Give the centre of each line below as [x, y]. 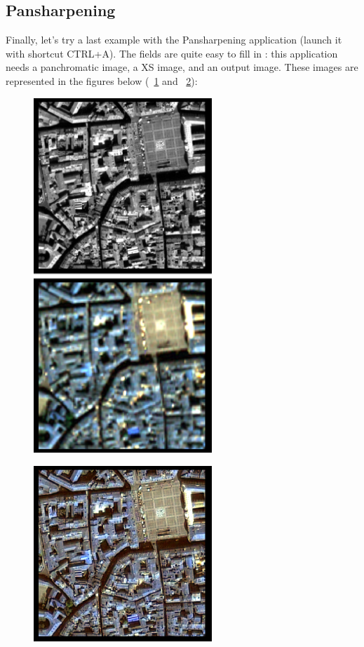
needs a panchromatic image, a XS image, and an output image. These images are [182, 67]
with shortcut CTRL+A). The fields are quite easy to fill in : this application [172, 53]
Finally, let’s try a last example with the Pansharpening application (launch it [174, 40]
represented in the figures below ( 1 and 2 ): [102, 80]
